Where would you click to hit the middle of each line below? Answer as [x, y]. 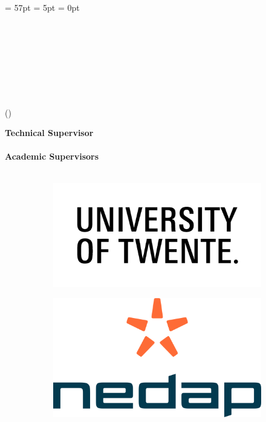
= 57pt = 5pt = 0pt [42, 7]
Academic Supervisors [52, 156]
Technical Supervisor [49, 133]
